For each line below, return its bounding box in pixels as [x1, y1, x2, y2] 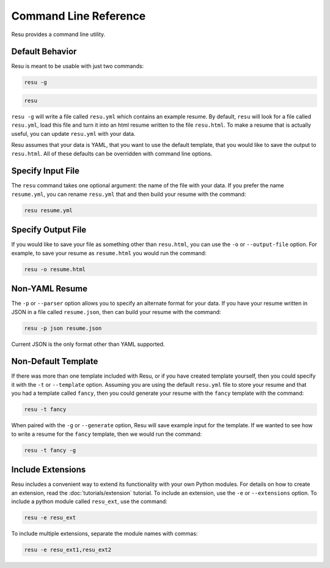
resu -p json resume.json [24, 324, 102, 332]
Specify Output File [11, 225, 87, 235]
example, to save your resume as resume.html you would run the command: [11, 249, 207, 256]
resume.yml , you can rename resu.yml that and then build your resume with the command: [11, 190, 246, 198]
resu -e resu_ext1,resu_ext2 [24, 546, 112, 553]
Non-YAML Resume [11, 283, 88, 294]
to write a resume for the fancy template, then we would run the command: [11, 430, 202, 438]
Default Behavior [11, 47, 77, 57]
